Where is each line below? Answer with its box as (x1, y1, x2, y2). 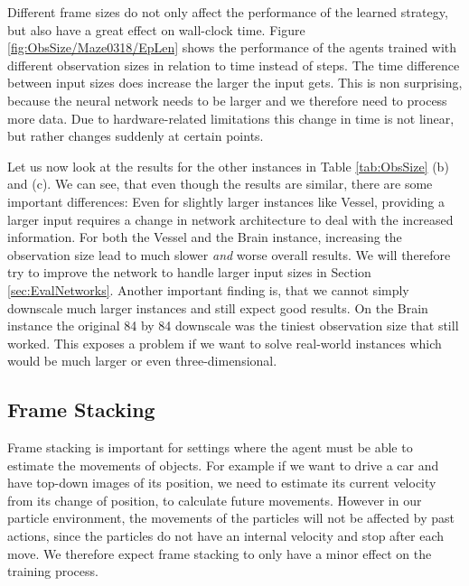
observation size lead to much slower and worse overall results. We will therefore (7, 245, 451, 264)
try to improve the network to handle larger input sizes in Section (7, 263, 371, 282)
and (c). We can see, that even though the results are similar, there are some (7, 174, 433, 193)
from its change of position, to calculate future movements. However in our (7, 490, 422, 509)
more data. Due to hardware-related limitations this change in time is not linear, (7, 108, 455, 127)
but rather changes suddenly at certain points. (7, 126, 264, 145)
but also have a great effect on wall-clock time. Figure (7, 20, 305, 39)
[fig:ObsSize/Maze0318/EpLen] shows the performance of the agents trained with (7, 38, 457, 57)
